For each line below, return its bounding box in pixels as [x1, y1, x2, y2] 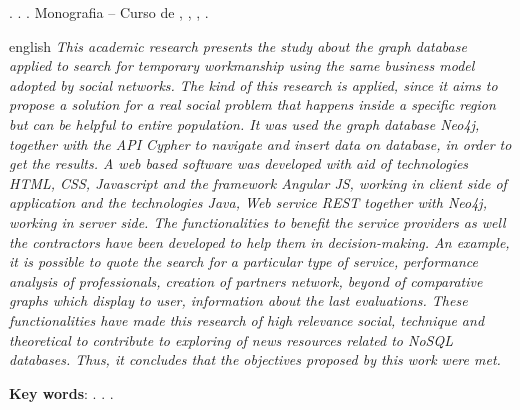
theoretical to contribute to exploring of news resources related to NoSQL [9, 329, 453, 350]
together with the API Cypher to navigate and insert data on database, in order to [9, 133, 512, 154]
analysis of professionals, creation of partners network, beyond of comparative [9, 270, 483, 291]
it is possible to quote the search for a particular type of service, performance [9, 251, 478, 272]
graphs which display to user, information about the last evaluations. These [9, 290, 468, 311]
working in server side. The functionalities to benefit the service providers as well [9, 211, 506, 232]
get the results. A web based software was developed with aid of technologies [9, 153, 469, 174]
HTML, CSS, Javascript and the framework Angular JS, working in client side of [9, 172, 507, 193]
